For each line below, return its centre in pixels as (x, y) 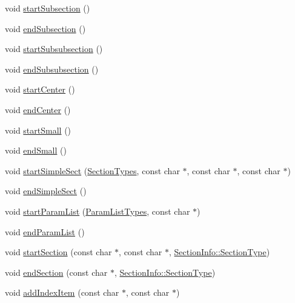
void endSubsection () (45, 28)
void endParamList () (45, 231)
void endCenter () (38, 109)
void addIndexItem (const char (62, 292)
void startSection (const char (58, 252)
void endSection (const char (56, 272)
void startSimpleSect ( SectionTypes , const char (92, 170)
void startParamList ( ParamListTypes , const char (98, 211)
